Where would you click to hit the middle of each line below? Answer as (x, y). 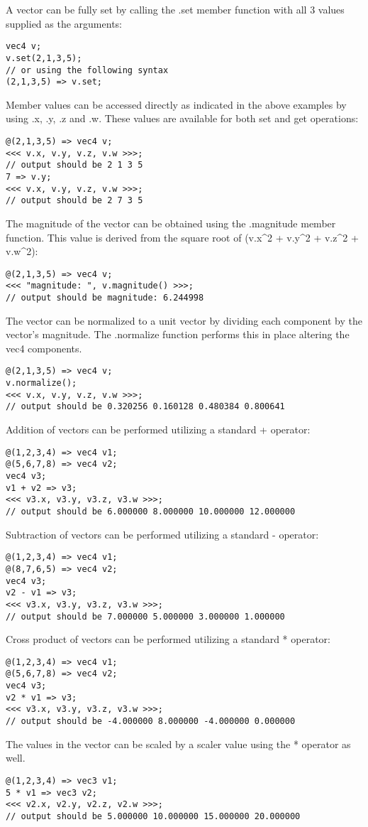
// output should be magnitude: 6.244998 (105, 298)
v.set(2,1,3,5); (44, 58)
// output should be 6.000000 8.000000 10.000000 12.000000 (151, 511)
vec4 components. (44, 348)
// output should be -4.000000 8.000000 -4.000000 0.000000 (151, 721)
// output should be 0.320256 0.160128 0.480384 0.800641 (145, 407)
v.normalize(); (41, 383)
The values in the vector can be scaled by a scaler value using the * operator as (178, 744)
